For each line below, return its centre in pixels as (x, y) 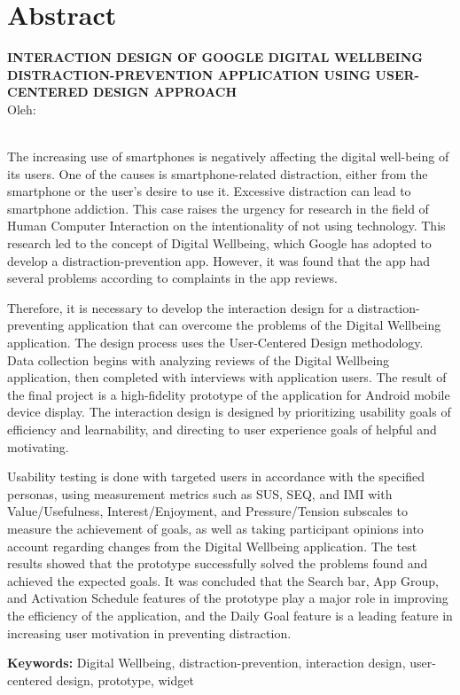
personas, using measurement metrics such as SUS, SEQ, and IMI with (200, 493)
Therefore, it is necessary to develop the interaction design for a (180, 307)
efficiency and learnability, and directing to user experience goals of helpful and (222, 429)
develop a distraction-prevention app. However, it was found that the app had (219, 260)
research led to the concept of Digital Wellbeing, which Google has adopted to (219, 243)
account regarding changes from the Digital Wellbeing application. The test (212, 546)
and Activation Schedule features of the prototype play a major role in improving (228, 598)
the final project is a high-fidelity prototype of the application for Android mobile (229, 394)
